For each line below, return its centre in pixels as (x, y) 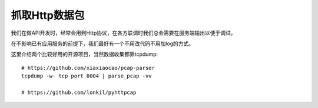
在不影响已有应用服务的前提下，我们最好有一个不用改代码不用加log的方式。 (102, 43)
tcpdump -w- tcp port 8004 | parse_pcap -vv (87, 76)
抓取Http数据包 (48, 15)
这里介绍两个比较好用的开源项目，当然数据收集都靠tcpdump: (85, 54)
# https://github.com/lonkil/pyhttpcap (79, 92)
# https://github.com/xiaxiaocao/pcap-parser (88, 68)
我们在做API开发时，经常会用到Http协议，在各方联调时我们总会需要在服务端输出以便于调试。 (123, 33)
